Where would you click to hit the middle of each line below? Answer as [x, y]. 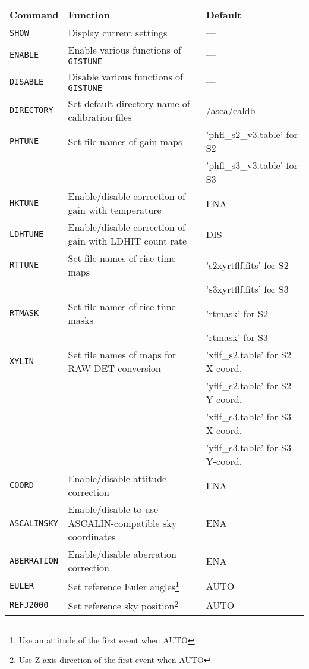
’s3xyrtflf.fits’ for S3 [247, 289]
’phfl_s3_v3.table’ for [252, 165]
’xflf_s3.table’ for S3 [248, 416]
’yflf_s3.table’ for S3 [248, 447]
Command [34, 15]
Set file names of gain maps [125, 141]
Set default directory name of [129, 103]
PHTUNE [24, 141]
